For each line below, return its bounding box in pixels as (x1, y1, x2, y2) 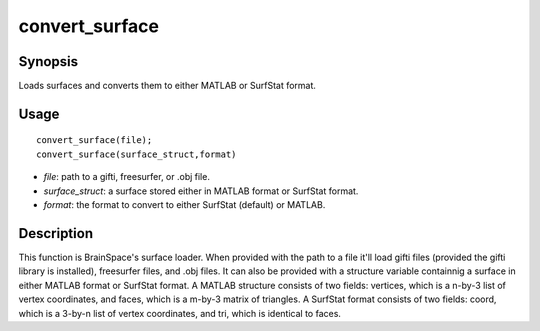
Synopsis (18, 53, 79, 70)
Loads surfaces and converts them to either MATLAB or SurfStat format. (18, 80, 317, 92)
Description (18, 225, 94, 242)
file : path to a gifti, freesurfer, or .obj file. (43, 171, 210, 183)
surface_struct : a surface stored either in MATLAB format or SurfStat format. (43, 185, 359, 197)
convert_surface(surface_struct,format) (36, 148, 237, 160)
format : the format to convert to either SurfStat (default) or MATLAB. (43, 199, 326, 211)
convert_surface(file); (36, 135, 153, 146)
